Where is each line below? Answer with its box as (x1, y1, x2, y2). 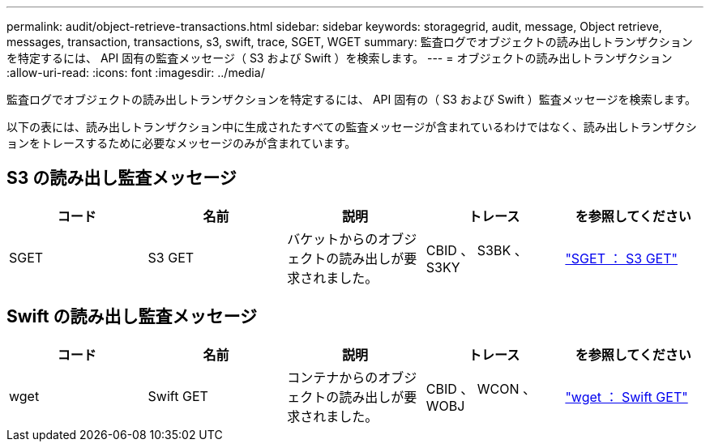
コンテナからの (287, 369, 379, 386)
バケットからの (287, 230, 379, 247)
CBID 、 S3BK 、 (426, 241, 528, 258)
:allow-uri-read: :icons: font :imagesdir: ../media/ (6, 66, 265, 79)
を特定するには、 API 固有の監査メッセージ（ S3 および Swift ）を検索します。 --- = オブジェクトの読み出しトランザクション (6, 51, 673, 65)
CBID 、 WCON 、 (426, 380, 537, 397)
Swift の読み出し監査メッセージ (6, 306, 258, 327)
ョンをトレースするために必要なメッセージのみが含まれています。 (6, 136, 357, 150)
